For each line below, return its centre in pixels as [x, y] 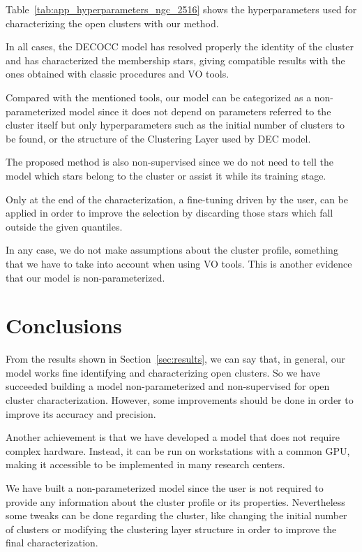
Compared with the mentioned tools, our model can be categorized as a [159, 97]
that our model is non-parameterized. [85, 277]
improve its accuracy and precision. [81, 413]
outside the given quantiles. [64, 226]
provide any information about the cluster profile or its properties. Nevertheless [175, 501]
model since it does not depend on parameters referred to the [200, 111]
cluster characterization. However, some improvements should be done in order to [180, 400]
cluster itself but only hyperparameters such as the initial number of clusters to [175, 125]
